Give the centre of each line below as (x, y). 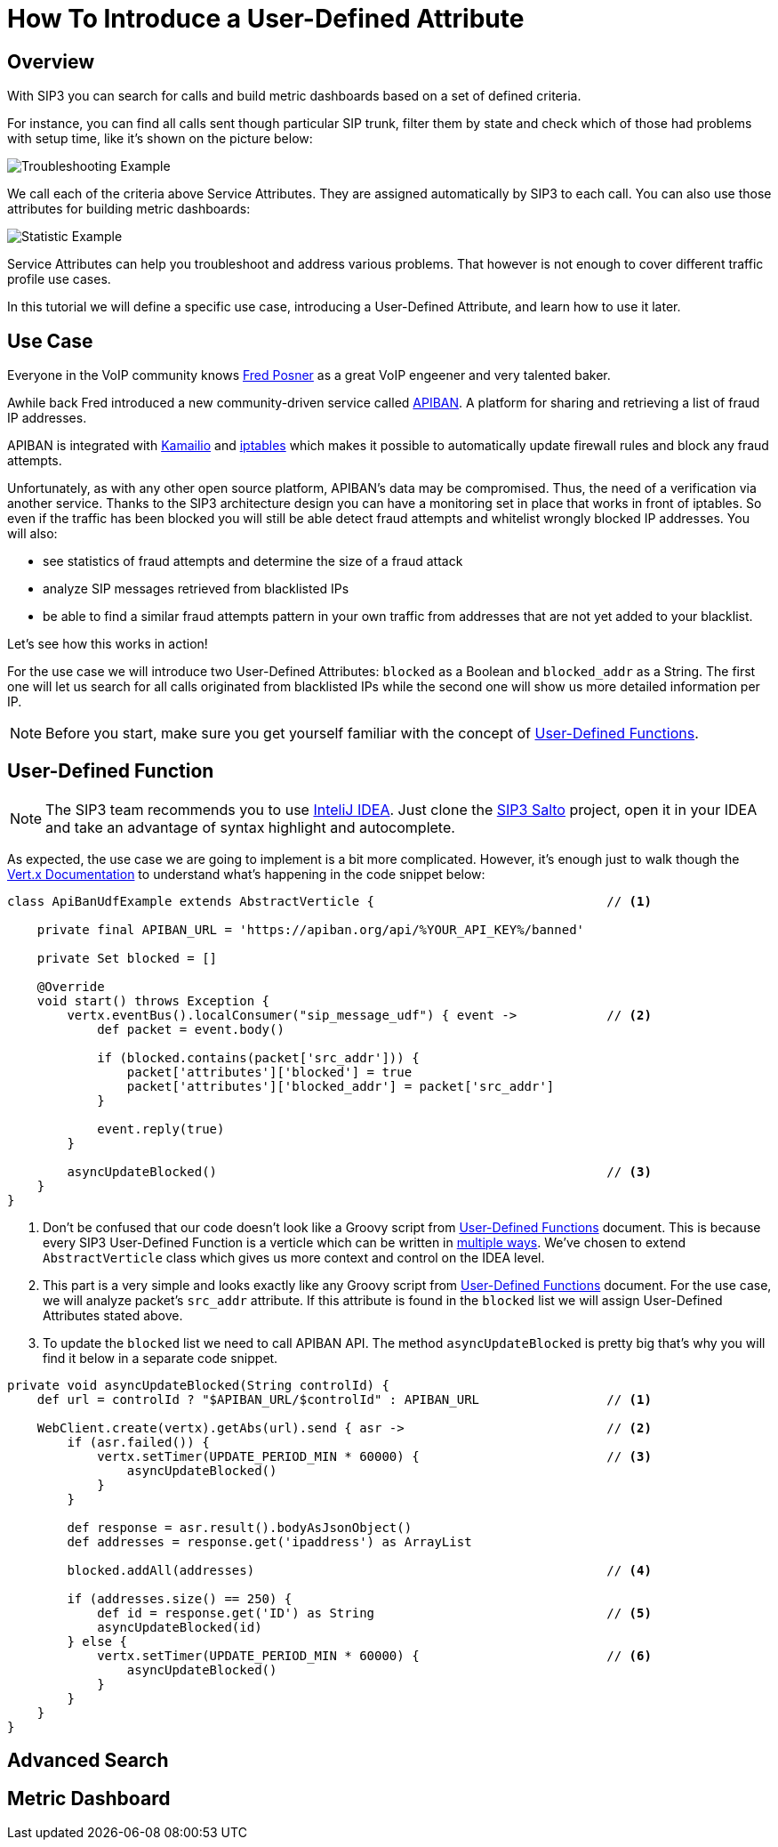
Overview (51, 61)
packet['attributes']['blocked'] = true (269, 1072)
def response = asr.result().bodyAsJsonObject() (240, 1527)
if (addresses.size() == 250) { (180, 1598)
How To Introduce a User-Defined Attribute (266, 19)
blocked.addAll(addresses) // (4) (359, 1570)
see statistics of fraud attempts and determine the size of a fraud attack (253, 561)
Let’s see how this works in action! (108, 644)
